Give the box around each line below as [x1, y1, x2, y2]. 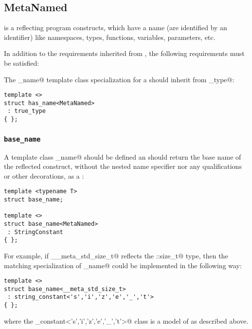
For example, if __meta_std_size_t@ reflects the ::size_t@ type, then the [4, 250, 228, 260]
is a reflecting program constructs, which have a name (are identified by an [4, 22, 227, 33]
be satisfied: [4, 57, 39, 68]
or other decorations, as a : [4, 170, 84, 181]
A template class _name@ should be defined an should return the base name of [4, 151, 241, 162]
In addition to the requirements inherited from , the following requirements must [4, 48, 245, 58]
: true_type [7, 108, 46, 115]
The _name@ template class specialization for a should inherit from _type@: [4, 74, 234, 84]
